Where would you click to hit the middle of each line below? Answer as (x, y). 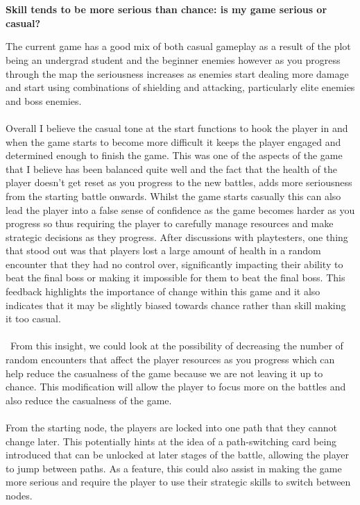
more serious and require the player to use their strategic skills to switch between (178, 482)
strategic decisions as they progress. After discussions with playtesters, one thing (177, 237)
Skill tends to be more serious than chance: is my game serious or (166, 9)
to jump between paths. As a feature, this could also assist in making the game (174, 468)
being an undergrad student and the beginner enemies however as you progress (173, 59)
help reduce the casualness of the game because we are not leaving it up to (164, 373)
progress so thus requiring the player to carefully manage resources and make (170, 223)
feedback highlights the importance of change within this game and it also (163, 291)
